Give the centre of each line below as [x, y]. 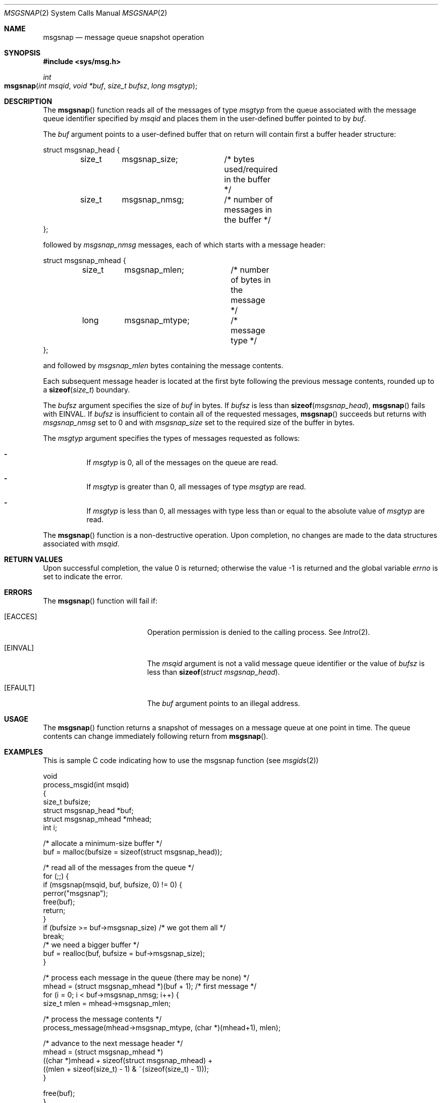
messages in [248, 210]
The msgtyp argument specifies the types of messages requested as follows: [172, 438]
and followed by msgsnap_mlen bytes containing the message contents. [163, 365]
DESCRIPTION [28, 101]
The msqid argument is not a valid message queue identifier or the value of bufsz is [286, 663]
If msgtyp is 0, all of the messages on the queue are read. [182, 462]
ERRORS [18, 592]
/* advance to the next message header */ [113, 1043]
